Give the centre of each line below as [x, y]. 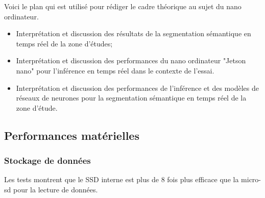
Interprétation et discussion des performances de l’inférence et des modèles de [137, 88]
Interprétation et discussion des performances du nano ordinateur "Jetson [131, 60]
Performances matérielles [72, 135]
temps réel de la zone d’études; [64, 43]
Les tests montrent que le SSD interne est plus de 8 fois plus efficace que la [122, 179]
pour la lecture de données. [55, 189]
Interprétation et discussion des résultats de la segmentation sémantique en [134, 33]
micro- [251, 179]
